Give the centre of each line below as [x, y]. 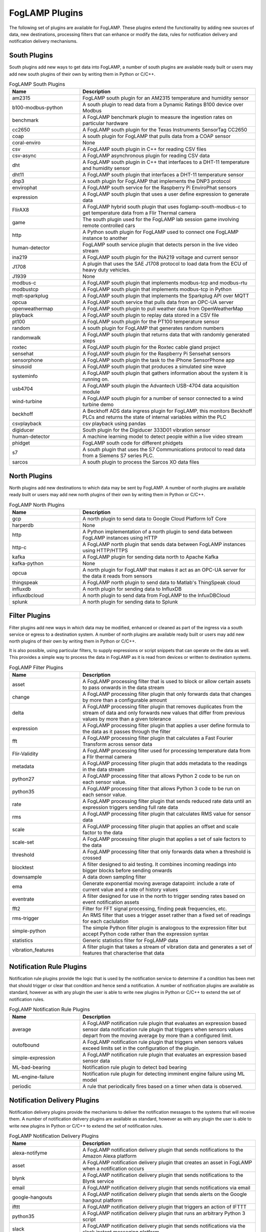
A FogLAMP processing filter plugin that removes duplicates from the [163, 706]
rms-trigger [26, 918]
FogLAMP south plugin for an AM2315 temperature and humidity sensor [166, 98]
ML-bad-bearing [31, 1067]
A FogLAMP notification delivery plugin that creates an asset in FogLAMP [167, 1163]
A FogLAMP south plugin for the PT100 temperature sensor [151, 322]
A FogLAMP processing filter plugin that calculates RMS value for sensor [167, 814]
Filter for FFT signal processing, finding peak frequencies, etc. [155, 908]
